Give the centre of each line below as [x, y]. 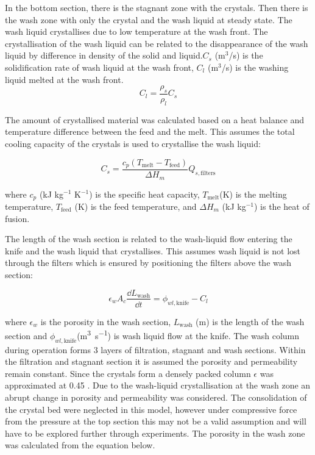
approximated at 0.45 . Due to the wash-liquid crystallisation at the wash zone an [158, 385]
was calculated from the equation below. [80, 445]
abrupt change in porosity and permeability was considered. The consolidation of [156, 397]
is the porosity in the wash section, [106, 321]
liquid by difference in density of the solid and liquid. [104, 55]
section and [26, 335]
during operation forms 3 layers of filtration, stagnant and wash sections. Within [155, 349]
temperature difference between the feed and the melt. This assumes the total [150, 131]
